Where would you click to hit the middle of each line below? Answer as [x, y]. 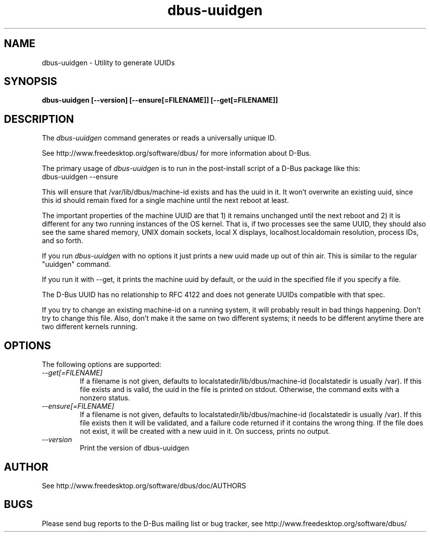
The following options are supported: [102, 365]
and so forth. [63, 241]
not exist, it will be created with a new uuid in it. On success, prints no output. [205, 431]
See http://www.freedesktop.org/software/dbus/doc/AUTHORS [144, 485]
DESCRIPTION [39, 119]
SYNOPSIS [31, 82]
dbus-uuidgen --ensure [80, 177]
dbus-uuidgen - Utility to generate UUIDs [108, 62]
